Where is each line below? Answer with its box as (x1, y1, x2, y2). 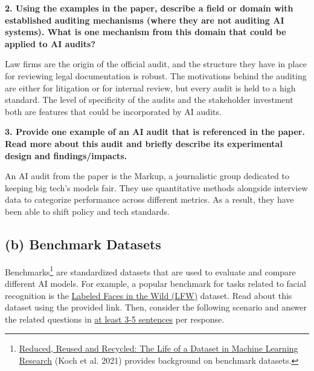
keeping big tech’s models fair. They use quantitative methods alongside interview (5, 181, 308, 194)
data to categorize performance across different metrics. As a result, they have (5, 193, 294, 206)
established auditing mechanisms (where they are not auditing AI (5, 13, 284, 26)
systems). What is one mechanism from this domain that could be (5, 25, 286, 38)
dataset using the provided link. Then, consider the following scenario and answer (5, 301, 307, 314)
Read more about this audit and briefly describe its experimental (5, 137, 283, 149)
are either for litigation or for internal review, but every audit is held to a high (5, 81, 296, 94)
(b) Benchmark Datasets (5, 234, 161, 253)
